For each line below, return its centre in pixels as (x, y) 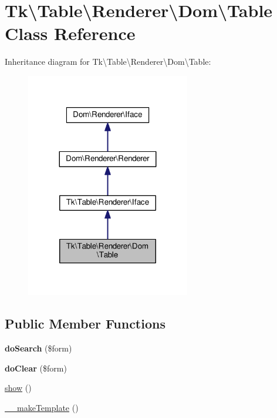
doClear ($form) (36, 368)
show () (18, 388)
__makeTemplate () (42, 407)
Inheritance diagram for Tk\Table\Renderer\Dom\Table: (108, 62)
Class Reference (70, 33)
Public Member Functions (85, 324)
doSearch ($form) (38, 348)
